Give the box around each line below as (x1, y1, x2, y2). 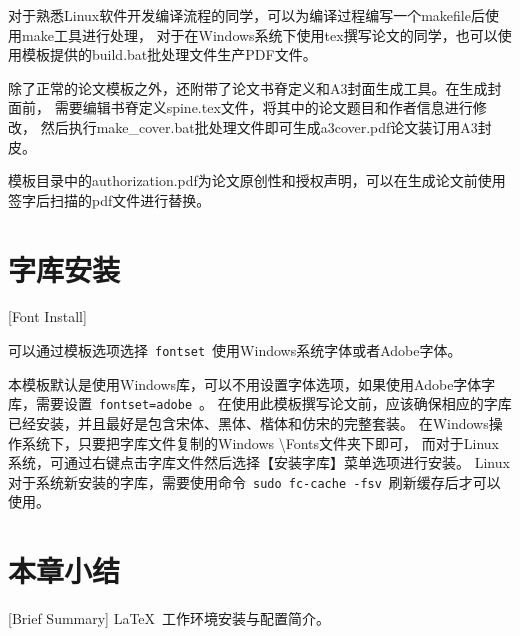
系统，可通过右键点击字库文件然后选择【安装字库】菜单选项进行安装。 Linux (8, 452, 510, 473)
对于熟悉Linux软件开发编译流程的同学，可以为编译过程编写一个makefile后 (8, 5, 485, 25)
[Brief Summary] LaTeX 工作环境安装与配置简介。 (8, 608, 331, 629)
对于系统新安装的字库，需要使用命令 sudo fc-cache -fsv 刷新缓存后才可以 (8, 471, 501, 492)
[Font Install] (8, 306, 87, 327)
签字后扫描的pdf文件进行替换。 (8, 189, 211, 210)
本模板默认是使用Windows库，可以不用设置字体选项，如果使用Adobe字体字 (8, 373, 496, 394)
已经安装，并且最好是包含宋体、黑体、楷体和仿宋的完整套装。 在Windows (8, 412, 489, 433)
